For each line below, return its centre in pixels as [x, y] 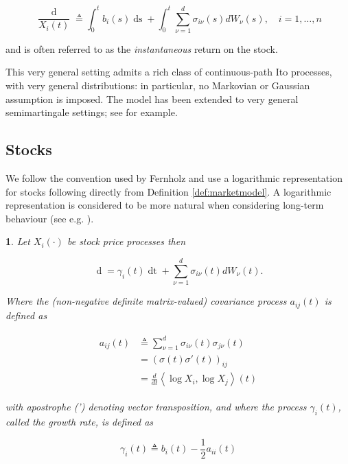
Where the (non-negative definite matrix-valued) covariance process [146, 301]
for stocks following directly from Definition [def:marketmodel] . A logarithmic [169, 191]
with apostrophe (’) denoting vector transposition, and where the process [156, 407]
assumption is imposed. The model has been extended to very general [152, 98]
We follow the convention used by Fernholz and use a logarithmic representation [174, 178]
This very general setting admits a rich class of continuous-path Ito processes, [169, 72]
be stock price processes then [126, 241]
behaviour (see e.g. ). [50, 218]
